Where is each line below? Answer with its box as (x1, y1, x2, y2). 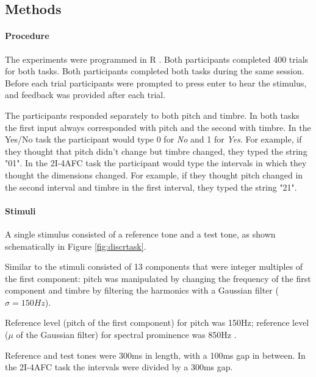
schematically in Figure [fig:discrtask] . (5, 239, 146, 252)
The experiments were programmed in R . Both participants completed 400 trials (5, 52, 309, 65)
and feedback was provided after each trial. (5, 88, 166, 101)
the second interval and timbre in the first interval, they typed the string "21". (5, 180, 297, 193)
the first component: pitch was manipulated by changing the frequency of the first (5, 272, 311, 284)
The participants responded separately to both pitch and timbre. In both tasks (5, 108, 300, 121)
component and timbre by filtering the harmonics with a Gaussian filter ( (5, 284, 279, 297)
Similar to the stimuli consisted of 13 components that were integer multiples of (5, 260, 303, 273)
